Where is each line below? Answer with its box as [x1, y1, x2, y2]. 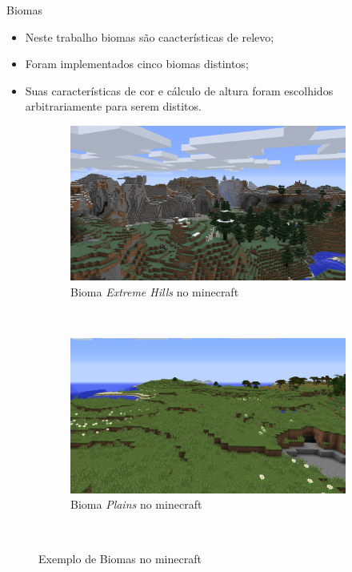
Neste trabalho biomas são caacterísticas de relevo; [25, 28, 274, 45]
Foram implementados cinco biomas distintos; [25, 55, 249, 72]
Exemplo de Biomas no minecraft [38, 550, 202, 566]
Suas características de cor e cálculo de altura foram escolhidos [25, 82, 334, 99]
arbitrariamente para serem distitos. [25, 98, 202, 115]
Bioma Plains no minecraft [70, 496, 202, 513]
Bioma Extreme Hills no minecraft [70, 284, 239, 300]
